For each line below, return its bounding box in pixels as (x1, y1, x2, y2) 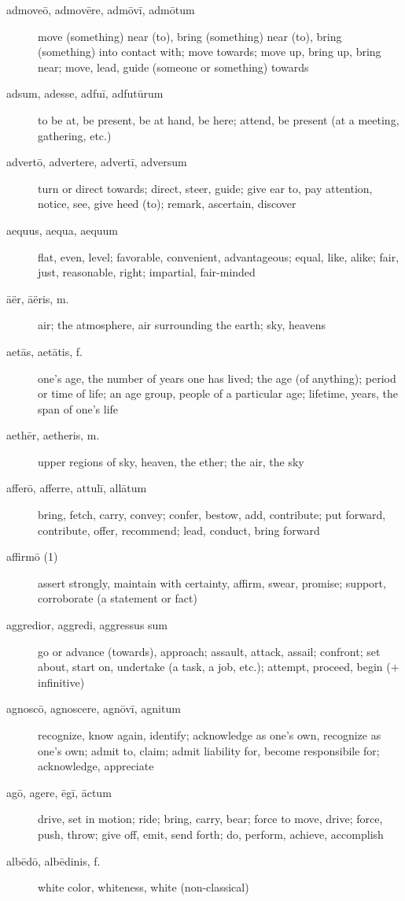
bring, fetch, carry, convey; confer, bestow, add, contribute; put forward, (38, 506, 386, 523)
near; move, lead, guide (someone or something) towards (38, 58, 309, 75)
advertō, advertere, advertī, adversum (6, 154, 187, 170)
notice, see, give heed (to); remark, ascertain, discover (38, 195, 296, 212)
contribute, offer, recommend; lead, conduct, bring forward (38, 521, 320, 538)
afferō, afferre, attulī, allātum (6, 480, 147, 496)
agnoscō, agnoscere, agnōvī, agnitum (6, 700, 181, 717)
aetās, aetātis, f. (6, 343, 83, 359)
